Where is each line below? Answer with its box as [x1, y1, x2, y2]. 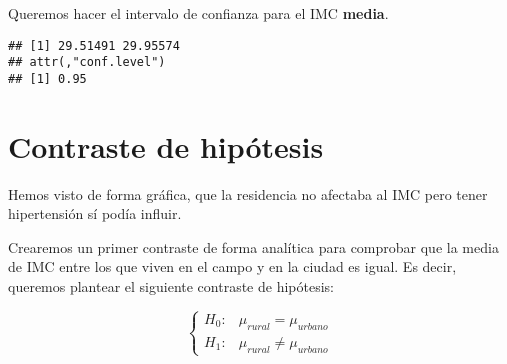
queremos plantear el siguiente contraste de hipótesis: [8, 276, 334, 297]
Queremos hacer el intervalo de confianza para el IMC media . [8, 3, 389, 23]
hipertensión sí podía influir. [8, 203, 182, 224]
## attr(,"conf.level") [8, 55, 166, 70]
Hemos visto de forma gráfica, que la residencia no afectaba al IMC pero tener [8, 183, 488, 204]
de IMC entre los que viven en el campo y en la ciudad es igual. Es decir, [8, 256, 457, 277]
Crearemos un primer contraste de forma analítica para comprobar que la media [8, 236, 499, 257]
